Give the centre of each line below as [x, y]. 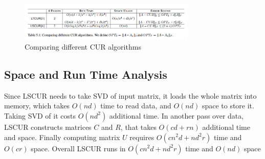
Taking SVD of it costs [40, 115]
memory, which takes [37, 106]
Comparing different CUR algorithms [83, 46]
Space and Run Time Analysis [86, 74]
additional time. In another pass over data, [176, 115]
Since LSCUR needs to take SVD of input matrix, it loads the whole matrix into [130, 95]
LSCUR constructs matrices [48, 127]
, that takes [138, 127]
